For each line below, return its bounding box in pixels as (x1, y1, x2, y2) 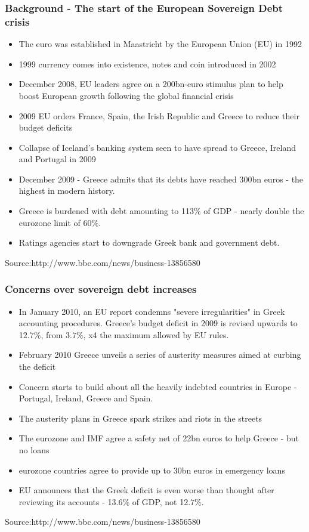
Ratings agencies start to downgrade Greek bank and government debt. (18, 236, 280, 249)
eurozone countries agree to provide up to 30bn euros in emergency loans (18, 463, 285, 476)
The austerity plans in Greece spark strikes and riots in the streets (18, 412, 262, 424)
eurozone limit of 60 (18, 216, 92, 228)
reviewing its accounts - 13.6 (18, 495, 123, 508)
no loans (18, 444, 50, 456)
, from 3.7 (41, 328, 76, 341)
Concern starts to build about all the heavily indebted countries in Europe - (18, 380, 297, 392)
